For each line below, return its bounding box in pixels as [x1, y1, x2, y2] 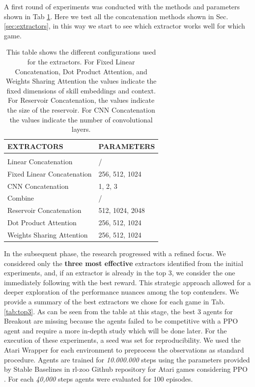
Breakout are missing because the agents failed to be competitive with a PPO [4, 316, 238, 326]
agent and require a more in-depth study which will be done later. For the [4, 325, 227, 335]
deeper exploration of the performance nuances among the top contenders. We [4, 287, 239, 297]
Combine [7, 193, 34, 203]
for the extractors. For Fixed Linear [27, 56, 135, 66]
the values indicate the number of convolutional [9, 114, 153, 124]
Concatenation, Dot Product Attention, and [15, 66, 147, 76]
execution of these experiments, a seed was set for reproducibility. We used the [4, 335, 241, 345]
